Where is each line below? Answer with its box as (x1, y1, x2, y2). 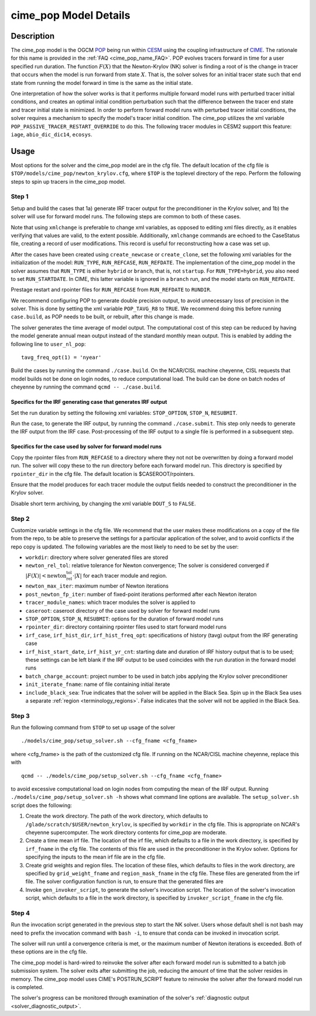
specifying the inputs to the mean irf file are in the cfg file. (25, 853, 166, 860)
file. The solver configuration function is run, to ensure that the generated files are (25, 878, 224, 885)
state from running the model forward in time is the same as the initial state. (11, 79, 193, 86)
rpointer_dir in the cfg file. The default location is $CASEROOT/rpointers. (11, 470, 195, 477)
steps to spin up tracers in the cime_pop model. (11, 178, 126, 185)
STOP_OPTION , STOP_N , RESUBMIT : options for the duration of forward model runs (25, 615, 224, 622)
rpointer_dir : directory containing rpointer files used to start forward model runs (25, 623, 227, 630)
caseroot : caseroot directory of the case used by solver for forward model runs (25, 607, 220, 614)
